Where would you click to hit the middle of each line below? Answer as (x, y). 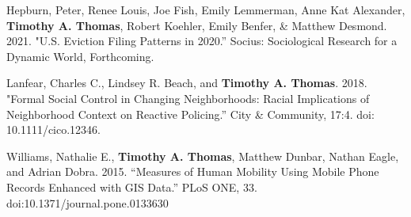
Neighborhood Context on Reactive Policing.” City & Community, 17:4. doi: (190, 114)
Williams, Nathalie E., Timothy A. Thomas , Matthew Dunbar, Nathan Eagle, (203, 156)
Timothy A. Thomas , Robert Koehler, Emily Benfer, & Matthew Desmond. (197, 25)
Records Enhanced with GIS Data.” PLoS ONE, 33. (132, 187)
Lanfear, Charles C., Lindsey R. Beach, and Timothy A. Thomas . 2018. (187, 83)
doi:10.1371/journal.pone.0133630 (88, 202)
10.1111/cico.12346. (53, 129)
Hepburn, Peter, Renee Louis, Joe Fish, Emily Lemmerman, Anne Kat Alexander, (206, 10)
